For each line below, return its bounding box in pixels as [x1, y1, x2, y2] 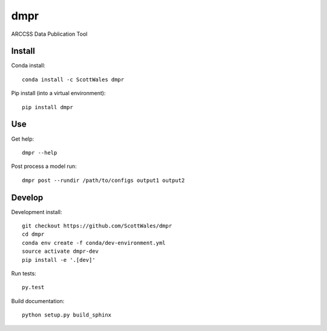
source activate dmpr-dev [22, 248, 99, 255]
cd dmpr [22, 231, 45, 238]
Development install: [11, 208, 62, 215]
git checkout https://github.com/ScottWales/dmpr [22, 222, 173, 229]
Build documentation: [11, 297, 65, 304]
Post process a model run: [11, 162, 77, 170]
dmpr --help [22, 149, 58, 156]
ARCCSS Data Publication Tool [11, 30, 88, 38]
